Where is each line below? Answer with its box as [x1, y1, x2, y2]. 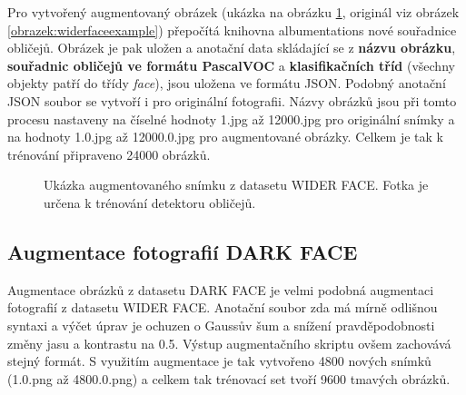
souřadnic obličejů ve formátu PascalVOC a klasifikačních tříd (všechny [7, 55, 455, 74]
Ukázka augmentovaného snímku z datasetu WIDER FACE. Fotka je [44, 175, 429, 194]
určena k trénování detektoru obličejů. [44, 193, 256, 212]
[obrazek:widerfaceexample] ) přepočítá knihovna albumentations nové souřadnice [7, 20, 457, 39]
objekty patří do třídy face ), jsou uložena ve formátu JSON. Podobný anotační [7, 74, 446, 93]
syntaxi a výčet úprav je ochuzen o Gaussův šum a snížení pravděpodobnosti [7, 315, 435, 334]
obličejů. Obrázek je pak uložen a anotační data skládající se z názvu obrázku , [7, 38, 456, 57]
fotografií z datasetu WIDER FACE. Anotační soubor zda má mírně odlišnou [7, 298, 438, 317]
